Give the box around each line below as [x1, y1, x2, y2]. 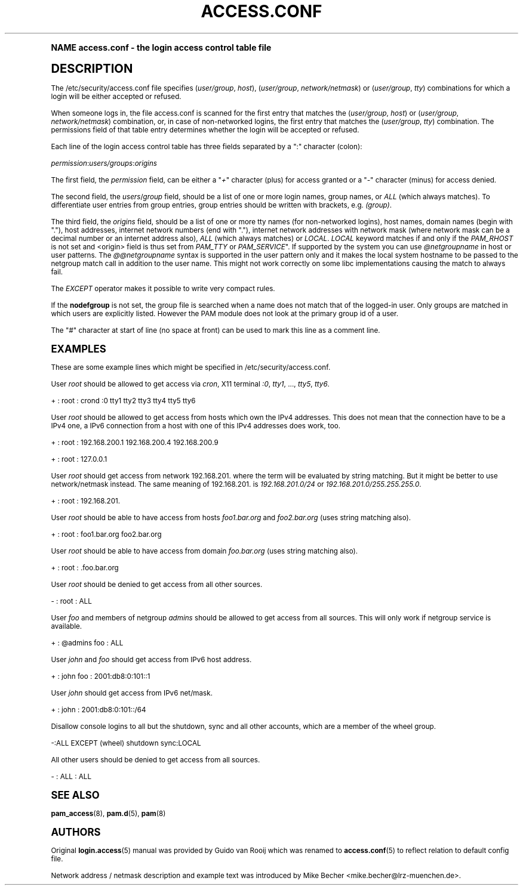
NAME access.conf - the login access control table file [51, 42, 272, 52]
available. [51, 622, 82, 631]
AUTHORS [51, 826, 101, 838]
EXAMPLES [51, 342, 106, 355]
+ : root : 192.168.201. [51, 496, 121, 505]
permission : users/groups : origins [51, 159, 157, 168]
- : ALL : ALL [51, 772, 92, 781]
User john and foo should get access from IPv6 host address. [51, 655, 252, 664]
